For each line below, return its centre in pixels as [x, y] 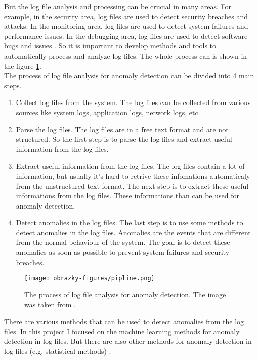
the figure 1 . [23, 65]
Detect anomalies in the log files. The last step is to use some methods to [130, 222]
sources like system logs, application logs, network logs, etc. [108, 112]
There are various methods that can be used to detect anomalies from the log [124, 321]
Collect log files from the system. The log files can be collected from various [133, 102]
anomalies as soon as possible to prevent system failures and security [123, 252]
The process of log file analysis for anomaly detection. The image [125, 294]
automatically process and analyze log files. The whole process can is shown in [126, 55]
